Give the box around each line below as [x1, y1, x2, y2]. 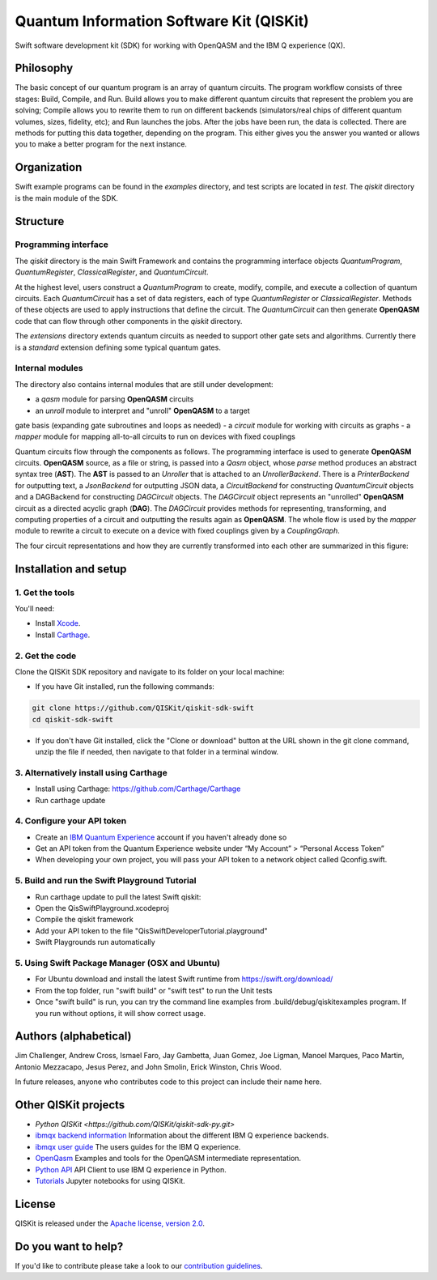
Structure [15, 215, 65, 228]
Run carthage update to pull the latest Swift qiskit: [35, 891, 202, 902]
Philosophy [15, 62, 74, 75]
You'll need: [15, 603, 55, 613]
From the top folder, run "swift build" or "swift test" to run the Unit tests [35, 985, 273, 995]
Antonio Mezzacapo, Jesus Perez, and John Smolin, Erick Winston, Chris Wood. [15, 1061, 282, 1072]
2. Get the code [15, 650, 77, 661]
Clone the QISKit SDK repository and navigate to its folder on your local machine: [15, 666, 285, 676]
